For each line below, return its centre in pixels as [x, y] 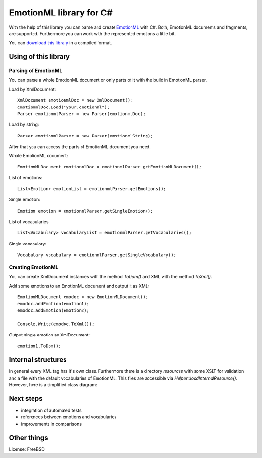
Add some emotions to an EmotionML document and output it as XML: [79, 286]
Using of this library [40, 56]
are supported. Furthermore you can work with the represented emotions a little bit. [92, 33]
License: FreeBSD [27, 449]
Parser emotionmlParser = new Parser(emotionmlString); [85, 136]
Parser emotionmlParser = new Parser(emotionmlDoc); [82, 114]
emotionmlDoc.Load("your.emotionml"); [64, 107]
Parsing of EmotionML [36, 71]
